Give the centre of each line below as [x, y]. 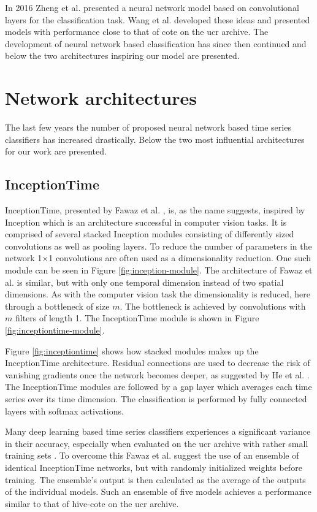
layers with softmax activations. [64, 411]
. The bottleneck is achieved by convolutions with [213, 306]
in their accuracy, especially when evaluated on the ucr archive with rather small [157, 443]
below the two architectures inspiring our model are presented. [122, 55]
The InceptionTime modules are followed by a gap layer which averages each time [158, 387]
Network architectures [101, 98]
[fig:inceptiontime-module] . [55, 330]
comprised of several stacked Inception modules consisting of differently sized [150, 234]
